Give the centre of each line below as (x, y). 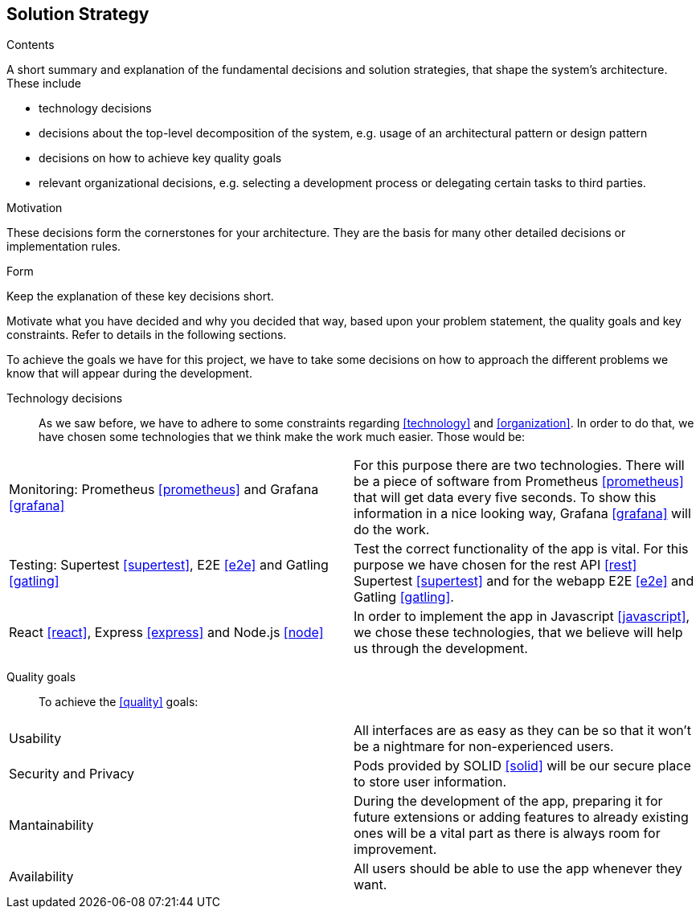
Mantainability (51, 825)
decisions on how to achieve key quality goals (160, 158)
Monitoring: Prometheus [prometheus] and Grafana (164, 490)
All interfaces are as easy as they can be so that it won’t (522, 731)
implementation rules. (64, 247)
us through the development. (441, 649)
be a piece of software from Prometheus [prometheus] (519, 482)
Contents (31, 45)
